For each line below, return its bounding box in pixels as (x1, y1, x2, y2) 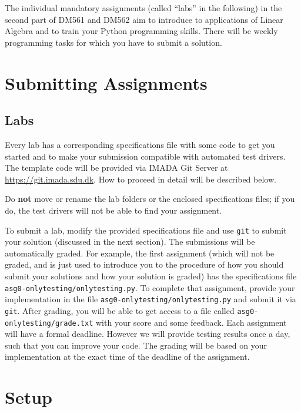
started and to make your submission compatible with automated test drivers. (5, 150, 286, 162)
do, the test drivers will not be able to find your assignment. (5, 204, 222, 216)
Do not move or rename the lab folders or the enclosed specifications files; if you (5, 193, 295, 205)
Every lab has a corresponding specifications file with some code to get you (5, 138, 275, 150)
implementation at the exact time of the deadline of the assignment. (5, 350, 250, 363)
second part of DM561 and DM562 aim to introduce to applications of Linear (5, 13, 283, 25)
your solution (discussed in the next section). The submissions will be (5, 235, 255, 248)
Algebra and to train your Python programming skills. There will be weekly (5, 25, 278, 37)
